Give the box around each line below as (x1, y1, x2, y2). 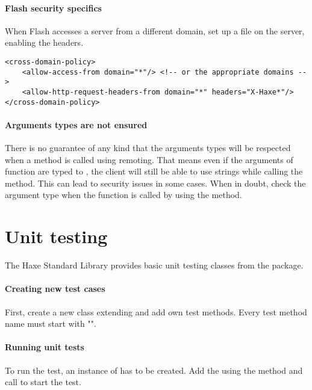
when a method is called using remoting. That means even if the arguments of (5, 153, 293, 166)
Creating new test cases (5, 282, 105, 295)
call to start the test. (5, 376, 81, 388)
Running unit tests (5, 341, 84, 353)
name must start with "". (5, 317, 96, 330)
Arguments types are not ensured (5, 118, 148, 131)
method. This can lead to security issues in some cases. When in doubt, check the (5, 176, 306, 189)
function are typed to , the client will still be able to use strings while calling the (5, 165, 303, 178)
